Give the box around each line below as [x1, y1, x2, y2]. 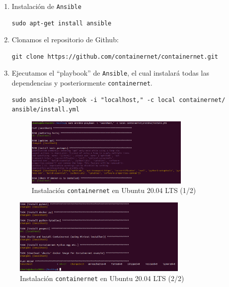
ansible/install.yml [11, 106, 79, 113]
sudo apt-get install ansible [11, 19, 112, 27]
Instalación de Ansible [11, 1, 81, 11]
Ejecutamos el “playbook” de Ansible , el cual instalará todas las [11, 68, 209, 78]
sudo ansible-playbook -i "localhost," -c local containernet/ [11, 96, 226, 103]
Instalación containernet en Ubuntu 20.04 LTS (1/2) [31, 185, 196, 195]
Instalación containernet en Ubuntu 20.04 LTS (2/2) [20, 273, 184, 283]
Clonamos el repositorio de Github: [11, 34, 119, 45]
